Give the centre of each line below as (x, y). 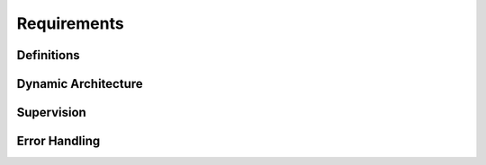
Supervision (52, 113)
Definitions (48, 55)
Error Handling (58, 141)
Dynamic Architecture (80, 84)
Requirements (71, 23)
